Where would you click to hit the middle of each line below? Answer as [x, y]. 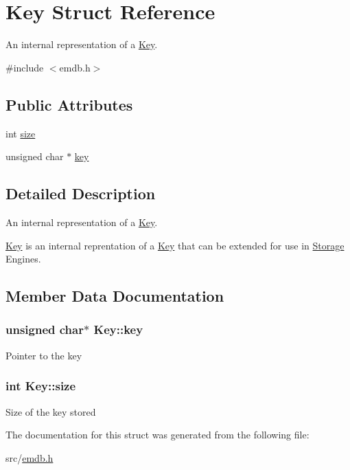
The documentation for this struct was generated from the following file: [157, 435]
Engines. [23, 259]
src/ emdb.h [30, 457]
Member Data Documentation [115, 296]
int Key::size [41, 386]
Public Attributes [69, 104]
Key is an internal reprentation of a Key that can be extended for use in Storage [175, 245]
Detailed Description [81, 193]
